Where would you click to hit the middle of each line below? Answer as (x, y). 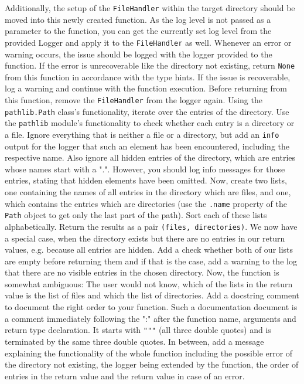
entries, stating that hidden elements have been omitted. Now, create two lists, (146, 180)
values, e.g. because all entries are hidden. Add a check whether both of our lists (149, 249)
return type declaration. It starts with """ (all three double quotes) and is (138, 330)
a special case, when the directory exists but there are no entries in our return (145, 238)
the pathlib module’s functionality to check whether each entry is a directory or (150, 123)
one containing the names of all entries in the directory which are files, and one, (148, 191)
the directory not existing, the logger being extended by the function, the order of (152, 364)
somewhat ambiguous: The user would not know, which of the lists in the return (149, 283)
